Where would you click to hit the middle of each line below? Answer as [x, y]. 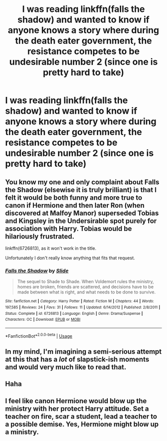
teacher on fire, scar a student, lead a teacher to [81, 416]
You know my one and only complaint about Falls [82, 182]
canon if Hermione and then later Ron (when [75, 205]
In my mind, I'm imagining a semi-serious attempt [83, 351]
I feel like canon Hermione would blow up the [76, 401]
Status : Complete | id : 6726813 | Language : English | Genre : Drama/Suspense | [74, 313]
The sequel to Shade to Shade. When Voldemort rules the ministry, [85, 282]
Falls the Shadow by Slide [37, 271]
